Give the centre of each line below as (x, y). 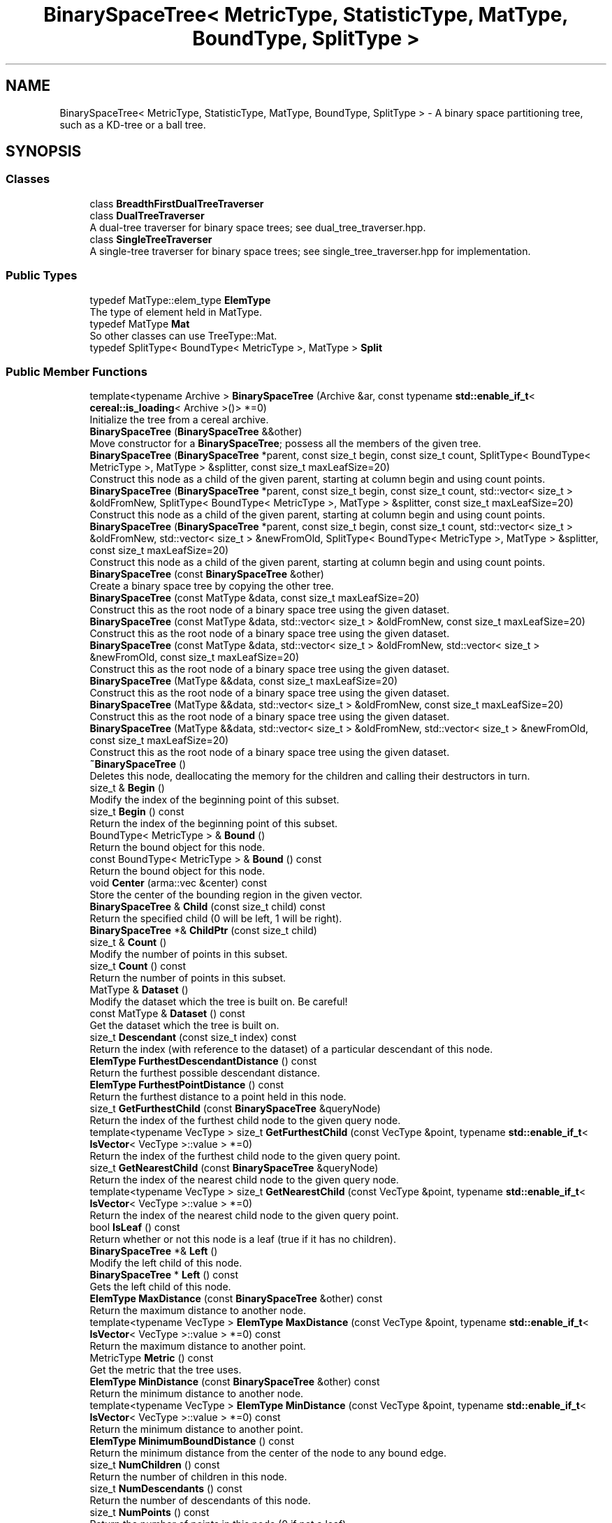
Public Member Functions (76, 371)
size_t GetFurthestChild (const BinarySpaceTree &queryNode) (235, 1109)
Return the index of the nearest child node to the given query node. (244, 1180)
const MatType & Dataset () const (167, 1014)
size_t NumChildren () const (155, 1465)
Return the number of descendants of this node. (200, 1501)
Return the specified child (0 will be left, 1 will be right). (216, 919)
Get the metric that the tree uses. (166, 1370)
